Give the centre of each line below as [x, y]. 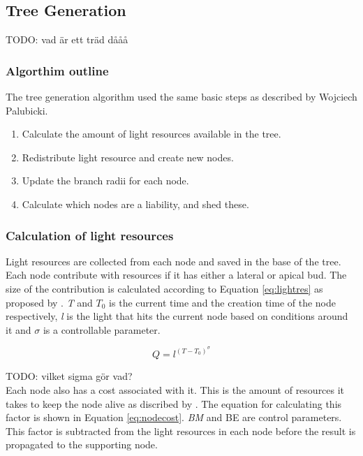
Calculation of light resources [90, 235]
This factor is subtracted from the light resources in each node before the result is [181, 431]
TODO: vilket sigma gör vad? [69, 376]
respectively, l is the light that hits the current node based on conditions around [177, 316]
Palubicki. [27, 110]
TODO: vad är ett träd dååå [67, 39]
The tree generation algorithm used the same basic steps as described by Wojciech [181, 97]
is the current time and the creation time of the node [223, 302]
